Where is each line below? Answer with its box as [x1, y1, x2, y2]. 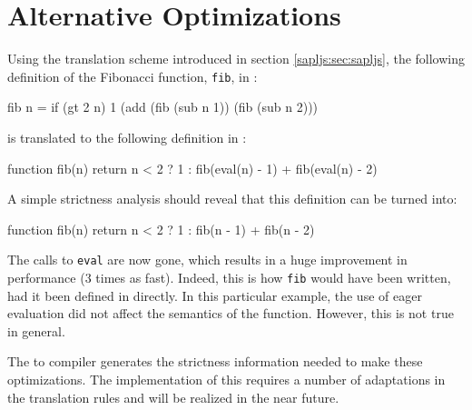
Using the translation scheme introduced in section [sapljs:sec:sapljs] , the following [7, 49, 466, 68]
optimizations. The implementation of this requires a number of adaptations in [7, 370, 446, 389]
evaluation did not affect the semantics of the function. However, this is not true [7, 304, 454, 323]
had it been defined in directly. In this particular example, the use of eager [7, 285, 422, 305]
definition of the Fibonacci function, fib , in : [7, 66, 258, 85]
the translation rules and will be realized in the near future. [7, 387, 339, 406]
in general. [7, 321, 65, 340]
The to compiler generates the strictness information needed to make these [7, 352, 423, 371]
